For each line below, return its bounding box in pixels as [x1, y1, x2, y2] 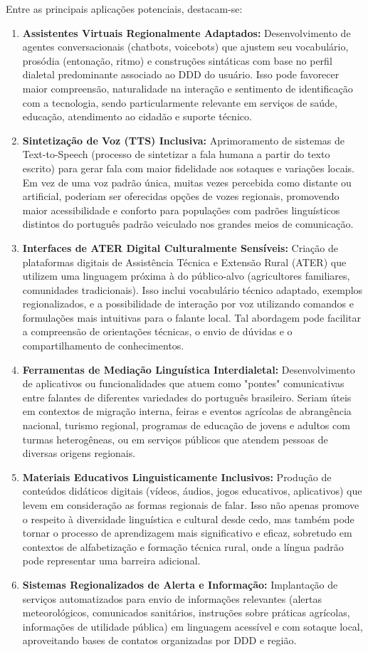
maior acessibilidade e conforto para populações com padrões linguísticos [22, 202, 340, 217]
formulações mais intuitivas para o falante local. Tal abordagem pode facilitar [22, 310, 362, 325]
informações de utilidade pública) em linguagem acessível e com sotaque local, [22, 619, 363, 633]
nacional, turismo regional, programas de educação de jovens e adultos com [22, 418, 350, 433]
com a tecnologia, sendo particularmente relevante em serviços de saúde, [22, 95, 337, 110]
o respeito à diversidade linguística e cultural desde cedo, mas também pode [22, 511, 354, 526]
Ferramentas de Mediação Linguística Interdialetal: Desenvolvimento [22, 362, 355, 377]
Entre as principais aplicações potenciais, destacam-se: [6, 1, 243, 16]
